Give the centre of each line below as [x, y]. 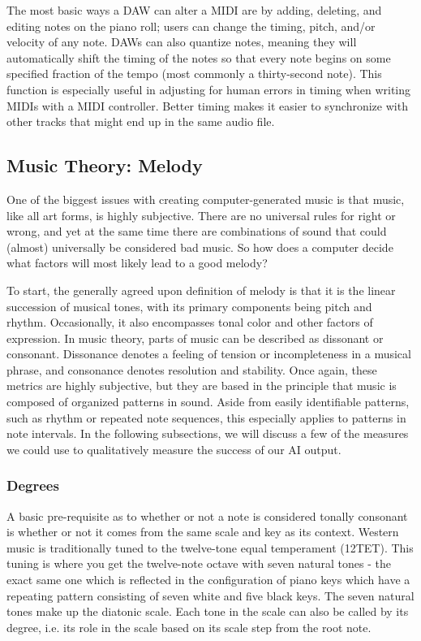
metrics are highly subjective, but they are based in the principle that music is [202, 385]
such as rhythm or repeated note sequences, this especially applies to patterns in [206, 417]
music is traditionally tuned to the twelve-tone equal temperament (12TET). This [210, 547]
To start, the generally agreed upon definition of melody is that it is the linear [201, 290]
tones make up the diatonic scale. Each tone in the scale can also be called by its [208, 611]
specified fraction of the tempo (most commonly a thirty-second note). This [194, 74]
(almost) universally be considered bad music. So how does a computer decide [200, 247]
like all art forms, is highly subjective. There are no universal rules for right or [201, 215]
